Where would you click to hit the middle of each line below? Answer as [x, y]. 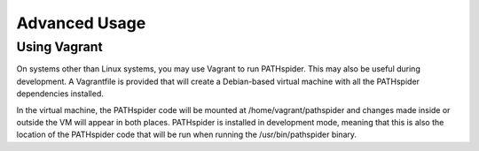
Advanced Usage [81, 23]
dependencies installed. [60, 94]
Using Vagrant [59, 47]
